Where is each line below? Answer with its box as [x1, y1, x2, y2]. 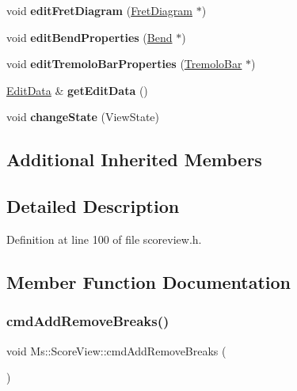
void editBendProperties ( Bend [6, 28, 173, 45]
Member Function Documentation [6, 269, 291, 294]
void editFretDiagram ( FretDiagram [6, 2, 193, 18]
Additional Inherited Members [6, 147, 262, 172]
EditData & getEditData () [6, 82, 148, 98]
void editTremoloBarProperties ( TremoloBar [6, 55, 242, 72]
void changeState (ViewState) [6, 108, 160, 125]
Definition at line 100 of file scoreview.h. [6, 230, 202, 247]
